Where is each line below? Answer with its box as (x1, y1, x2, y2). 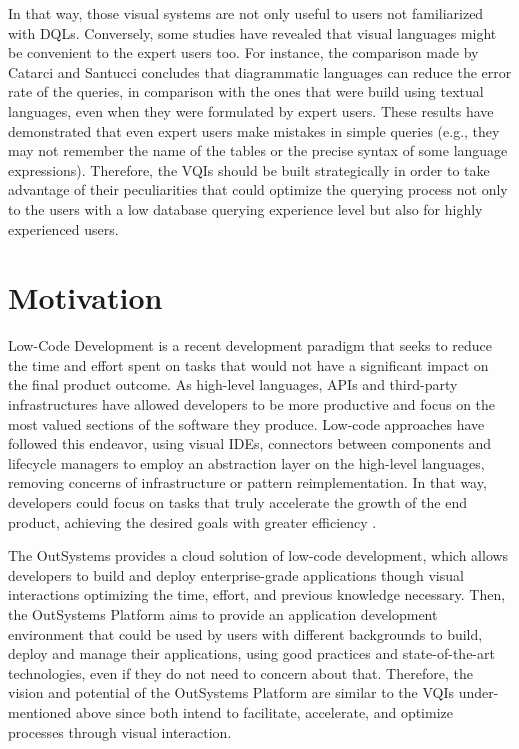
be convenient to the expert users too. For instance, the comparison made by (8, 42, 479, 63)
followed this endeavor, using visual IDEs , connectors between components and (8, 433, 492, 454)
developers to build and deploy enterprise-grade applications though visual (8, 564, 464, 585)
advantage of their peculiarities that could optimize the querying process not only (8, 179, 508, 200)
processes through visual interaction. (8, 721, 232, 742)
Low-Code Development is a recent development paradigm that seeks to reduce (8, 335, 493, 356)
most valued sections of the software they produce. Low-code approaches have (8, 413, 485, 434)
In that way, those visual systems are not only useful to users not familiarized (8, 3, 484, 23)
